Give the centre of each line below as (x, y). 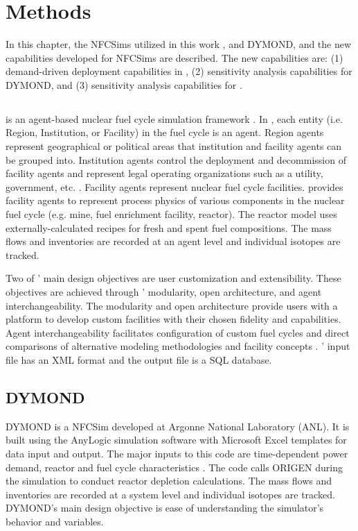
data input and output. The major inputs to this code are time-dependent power (177, 453)
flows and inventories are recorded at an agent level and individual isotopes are (173, 241)
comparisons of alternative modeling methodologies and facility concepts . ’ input (178, 346)
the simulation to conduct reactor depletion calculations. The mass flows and (169, 481)
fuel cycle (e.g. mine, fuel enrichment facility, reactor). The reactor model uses (171, 214)
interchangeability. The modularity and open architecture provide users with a (172, 305)
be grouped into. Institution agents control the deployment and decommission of (176, 159)
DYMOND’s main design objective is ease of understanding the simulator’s (165, 508)
